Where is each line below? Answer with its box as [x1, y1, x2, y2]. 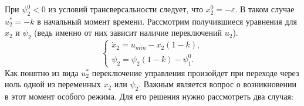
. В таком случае [235, 3, 295, 15]
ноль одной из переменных [5, 78, 101, 90]
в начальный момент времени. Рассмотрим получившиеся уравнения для [37, 15, 297, 27]
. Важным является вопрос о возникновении [139, 78, 296, 90]
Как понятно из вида [5, 66, 79, 78]
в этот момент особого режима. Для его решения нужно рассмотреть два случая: [5, 90, 293, 102]
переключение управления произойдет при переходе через [92, 66, 299, 78]
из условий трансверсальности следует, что [48, 3, 203, 15]
